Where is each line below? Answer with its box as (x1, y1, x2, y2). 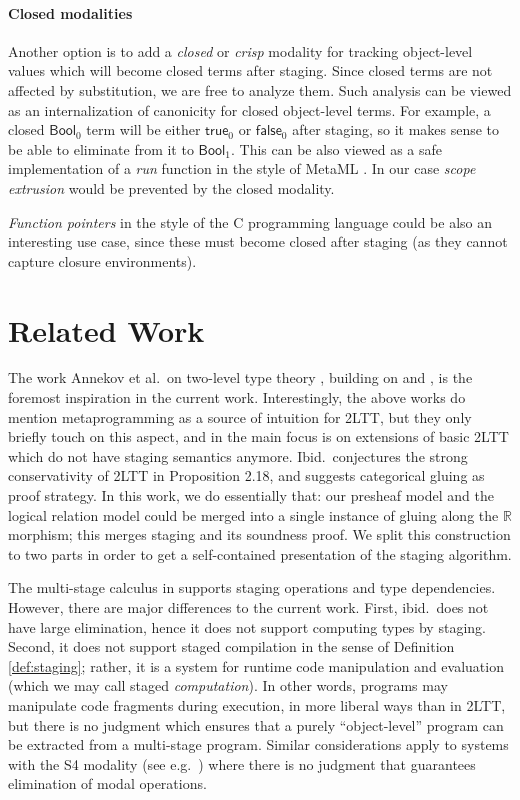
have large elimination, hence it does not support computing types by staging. (8, 616, 486, 637)
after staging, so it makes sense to (292, 119, 500, 140)
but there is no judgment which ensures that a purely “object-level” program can (8, 714, 504, 735)
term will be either (86, 119, 201, 140)
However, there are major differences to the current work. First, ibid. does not (8, 596, 489, 617)
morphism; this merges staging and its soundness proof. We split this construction (8, 524, 511, 545)
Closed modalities (8, 2, 133, 23)
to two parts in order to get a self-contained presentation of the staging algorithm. (8, 543, 512, 564)
